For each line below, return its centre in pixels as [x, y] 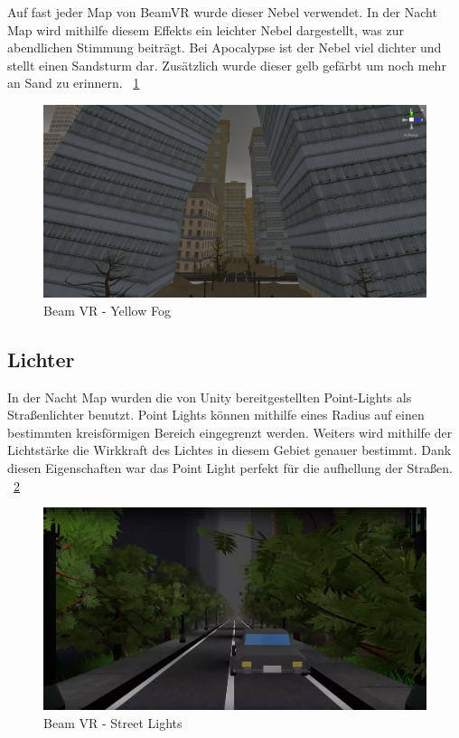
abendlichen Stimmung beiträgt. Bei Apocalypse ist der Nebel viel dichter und [225, 47]
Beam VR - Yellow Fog [107, 310]
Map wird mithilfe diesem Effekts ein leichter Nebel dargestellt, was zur [206, 29]
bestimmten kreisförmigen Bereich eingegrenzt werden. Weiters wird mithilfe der [230, 432]
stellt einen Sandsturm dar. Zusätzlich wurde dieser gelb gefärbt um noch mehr [227, 65]
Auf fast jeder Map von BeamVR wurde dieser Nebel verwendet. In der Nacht [222, 12]
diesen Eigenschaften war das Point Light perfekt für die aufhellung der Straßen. [230, 467]
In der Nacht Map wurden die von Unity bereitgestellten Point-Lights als [210, 397]
